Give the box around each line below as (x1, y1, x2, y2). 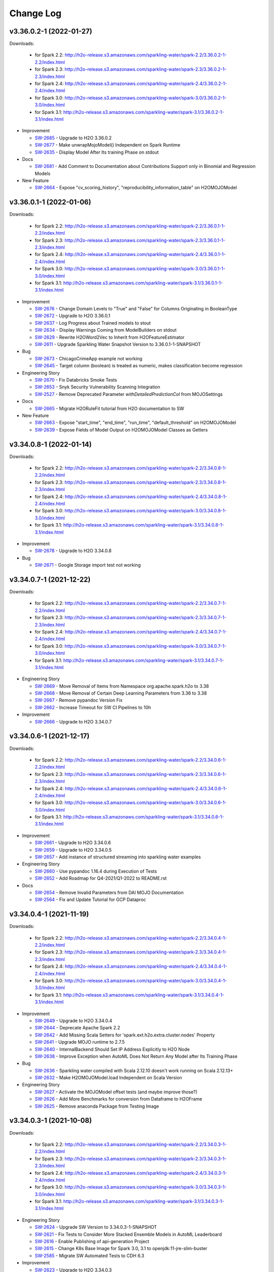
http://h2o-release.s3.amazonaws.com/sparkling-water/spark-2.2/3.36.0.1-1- (64, 223, 226, 229)
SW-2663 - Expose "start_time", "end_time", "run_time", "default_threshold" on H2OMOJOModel (35, 420, 236, 426)
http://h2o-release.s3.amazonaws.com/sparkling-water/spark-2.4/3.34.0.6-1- (64, 785, 227, 791)
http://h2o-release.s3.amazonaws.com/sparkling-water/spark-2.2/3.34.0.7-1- (64, 600, 227, 606)
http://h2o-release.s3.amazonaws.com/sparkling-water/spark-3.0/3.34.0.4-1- (64, 977, 227, 984)
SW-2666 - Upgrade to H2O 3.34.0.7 (35, 718, 112, 725)
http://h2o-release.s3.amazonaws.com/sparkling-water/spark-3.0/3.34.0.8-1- (64, 508, 227, 514)
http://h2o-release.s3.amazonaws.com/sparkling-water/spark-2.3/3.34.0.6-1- (64, 771, 227, 777)
